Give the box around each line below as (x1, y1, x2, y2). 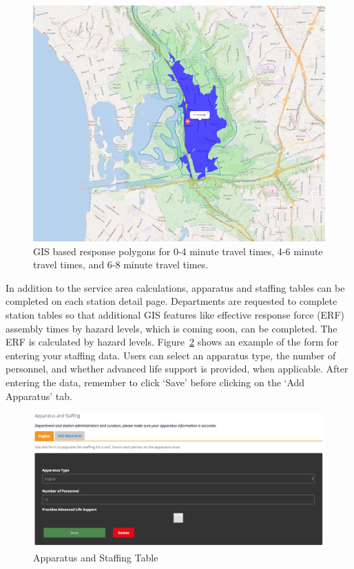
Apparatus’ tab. (6, 388, 72, 403)
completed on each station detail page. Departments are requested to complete (6, 294, 337, 308)
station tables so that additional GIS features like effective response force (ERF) (6, 308, 345, 322)
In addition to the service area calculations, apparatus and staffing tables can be (6, 280, 345, 295)
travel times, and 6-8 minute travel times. (33, 257, 209, 272)
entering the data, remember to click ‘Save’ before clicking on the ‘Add (6, 375, 305, 389)
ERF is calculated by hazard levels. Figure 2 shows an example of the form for (6, 335, 339, 349)
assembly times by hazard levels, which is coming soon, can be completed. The (6, 321, 337, 335)
